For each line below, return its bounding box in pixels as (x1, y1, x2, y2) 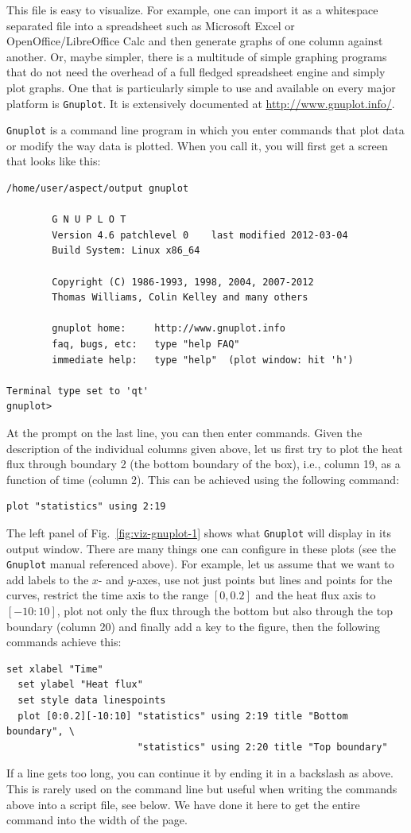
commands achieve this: (6, 633, 122, 650)
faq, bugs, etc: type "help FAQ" (52, 339, 240, 350)
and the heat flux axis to (255, 587, 376, 603)
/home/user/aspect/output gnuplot (6, 183, 189, 195)
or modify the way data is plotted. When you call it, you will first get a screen (6, 137, 388, 153)
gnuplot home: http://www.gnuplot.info (52, 323, 285, 335)
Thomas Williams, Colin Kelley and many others (52, 292, 308, 304)
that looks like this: (6, 153, 101, 169)
